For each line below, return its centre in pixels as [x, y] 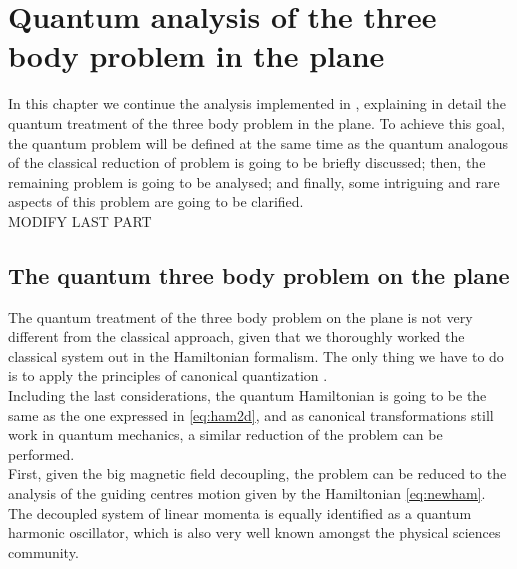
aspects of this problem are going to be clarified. [156, 201]
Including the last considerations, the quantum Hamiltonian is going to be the [247, 395]
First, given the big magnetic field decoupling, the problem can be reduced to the [257, 473]
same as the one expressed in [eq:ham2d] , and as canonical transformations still [251, 414]
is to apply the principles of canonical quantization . [168, 375]
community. [43, 551]
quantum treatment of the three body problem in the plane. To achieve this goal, [256, 122]
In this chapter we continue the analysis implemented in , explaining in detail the [257, 103]
